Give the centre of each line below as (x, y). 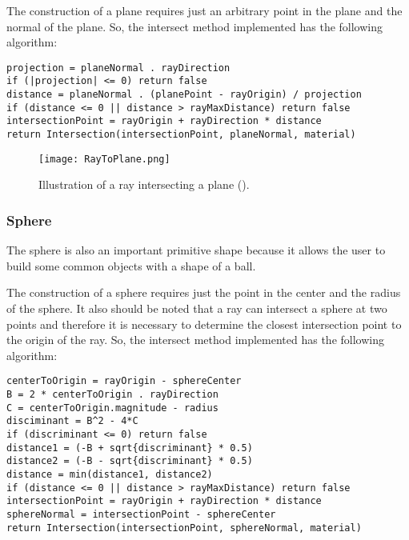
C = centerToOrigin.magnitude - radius (112, 408)
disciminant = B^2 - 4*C (72, 421)
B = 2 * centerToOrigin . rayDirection (112, 394)
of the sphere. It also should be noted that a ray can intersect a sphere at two (197, 308)
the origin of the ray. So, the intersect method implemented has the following (195, 340)
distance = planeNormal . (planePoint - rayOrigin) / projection (184, 95)
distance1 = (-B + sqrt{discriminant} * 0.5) (130, 448)
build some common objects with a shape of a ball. (131, 265)
